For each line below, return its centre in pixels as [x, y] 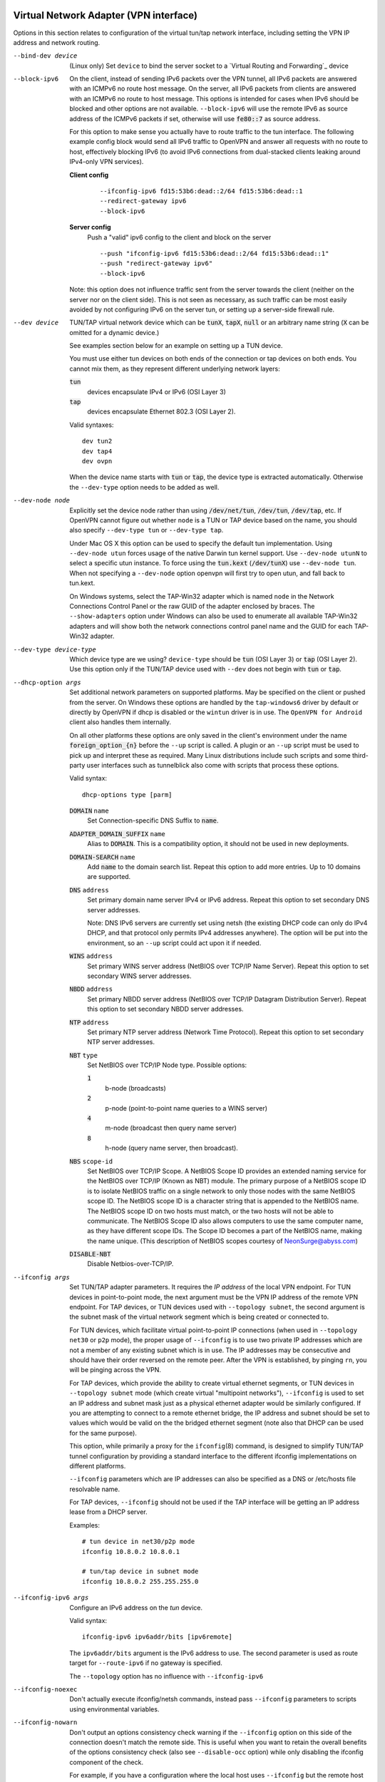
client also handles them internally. [120, 722]
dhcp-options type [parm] [127, 794]
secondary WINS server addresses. [139, 976]
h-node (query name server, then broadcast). [171, 1148]
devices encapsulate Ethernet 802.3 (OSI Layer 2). [161, 412]
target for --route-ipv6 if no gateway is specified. [146, 1663]
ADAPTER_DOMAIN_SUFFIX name [117, 834]
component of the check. [107, 1762]
